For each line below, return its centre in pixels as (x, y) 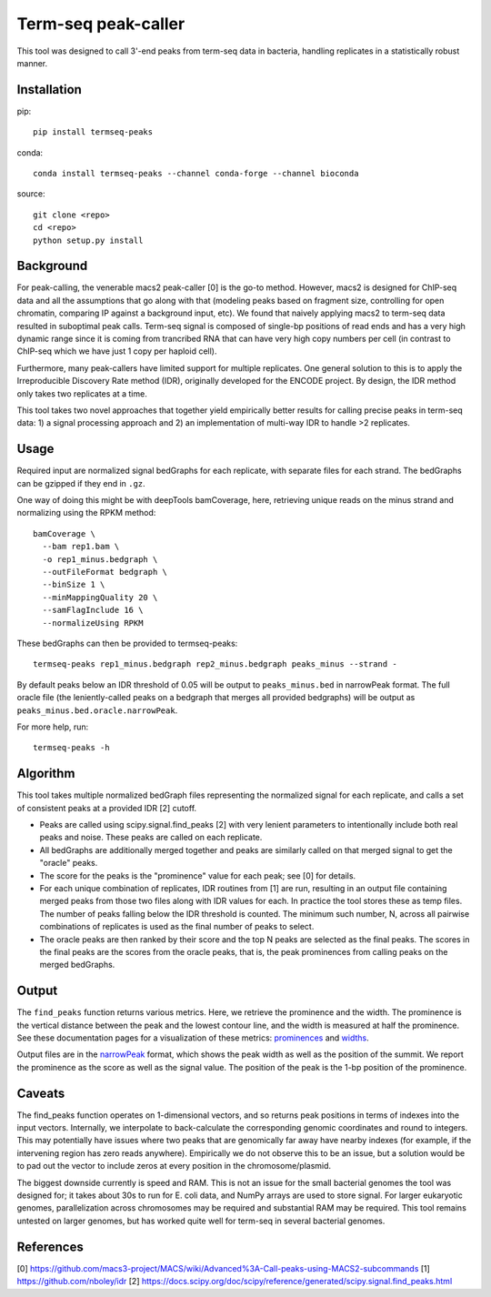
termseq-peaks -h (71, 748)
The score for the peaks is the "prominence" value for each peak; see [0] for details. (198, 875)
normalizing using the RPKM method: (86, 513)
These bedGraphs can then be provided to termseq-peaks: (127, 643)
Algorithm (46, 774)
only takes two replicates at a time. (82, 393)
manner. (32, 63)
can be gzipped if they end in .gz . (81, 483)
